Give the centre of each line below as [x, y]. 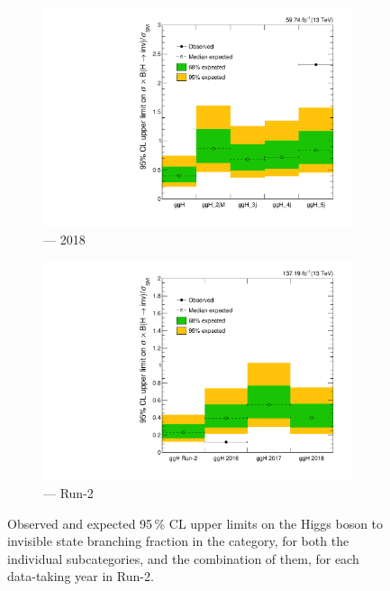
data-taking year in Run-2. [81, 576]
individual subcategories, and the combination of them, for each [183, 558]
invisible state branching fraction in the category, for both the [178, 541]
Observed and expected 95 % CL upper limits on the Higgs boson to [195, 523]
